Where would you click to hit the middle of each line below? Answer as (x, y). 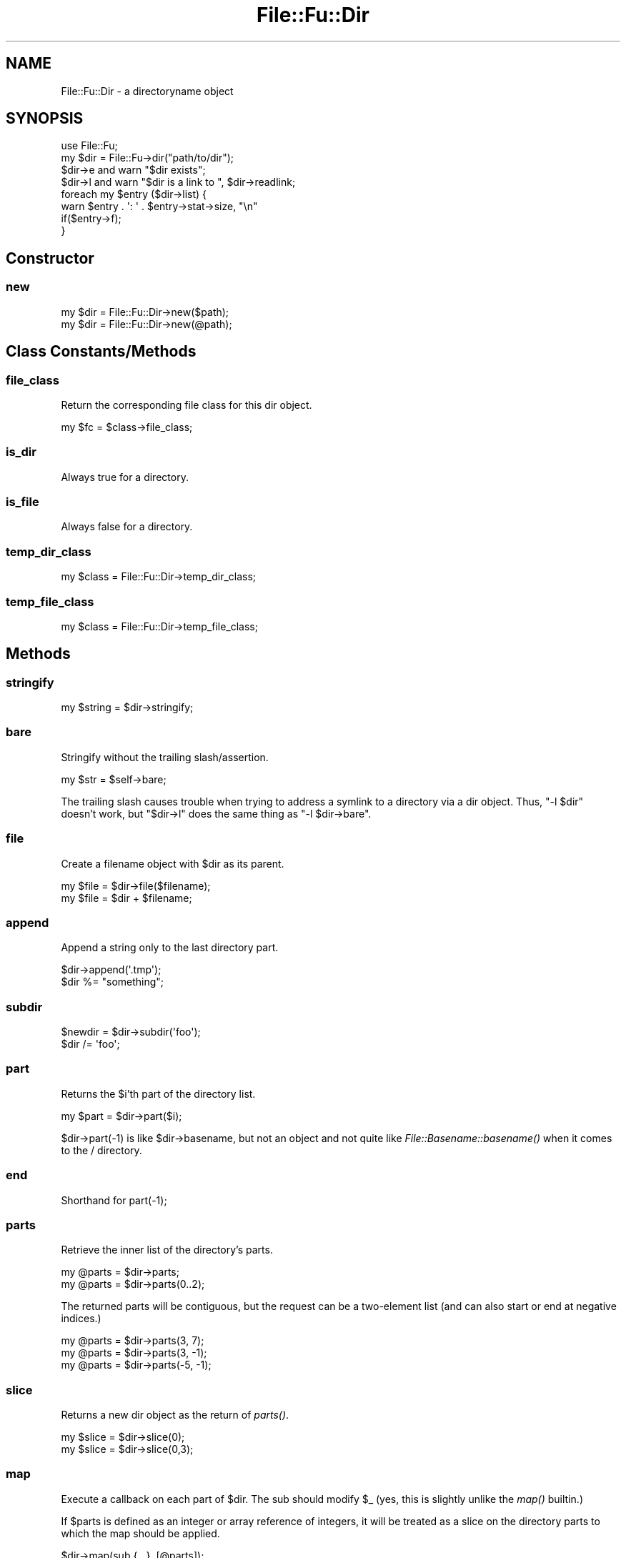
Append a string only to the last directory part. (170, 948)
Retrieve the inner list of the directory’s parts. (167, 1250)
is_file (23, 502)
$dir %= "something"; (113, 982)
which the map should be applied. (140, 1533)
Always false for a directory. (127, 527)
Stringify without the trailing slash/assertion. (165, 757)
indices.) (81, 1319)
